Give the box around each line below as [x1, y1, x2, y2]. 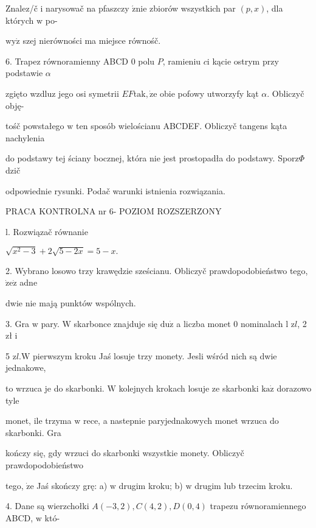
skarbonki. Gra [5, 426, 61, 438]
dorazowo [276, 382, 312, 395]
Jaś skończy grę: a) [36, 479, 108, 491]
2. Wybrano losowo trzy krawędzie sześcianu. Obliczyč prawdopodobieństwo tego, [5, 264, 308, 276]
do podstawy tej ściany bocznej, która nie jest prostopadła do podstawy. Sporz [5, 152, 299, 164]
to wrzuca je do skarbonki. [5, 382, 105, 395]
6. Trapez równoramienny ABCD [5, 54, 128, 67]
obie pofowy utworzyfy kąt [160, 86, 259, 99]
